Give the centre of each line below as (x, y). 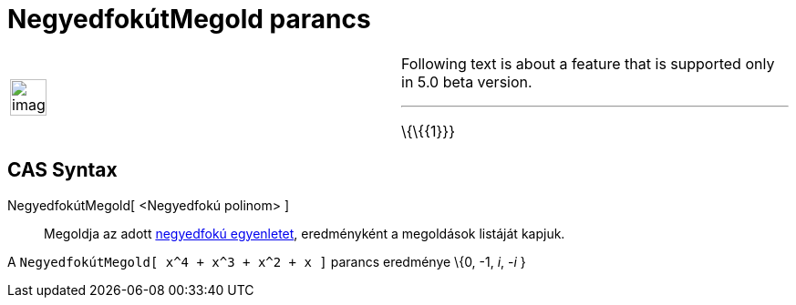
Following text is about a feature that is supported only (588, 63)
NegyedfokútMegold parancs (189, 19)
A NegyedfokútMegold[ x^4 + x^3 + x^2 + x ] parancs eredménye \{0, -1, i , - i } (267, 261)
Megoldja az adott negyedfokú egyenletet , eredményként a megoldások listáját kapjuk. (305, 233)
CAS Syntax (62, 170)
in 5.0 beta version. (467, 81)
